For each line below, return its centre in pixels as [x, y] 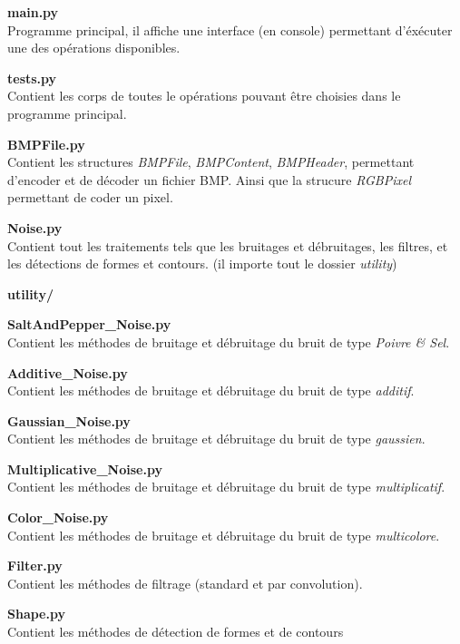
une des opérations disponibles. [94, 48]
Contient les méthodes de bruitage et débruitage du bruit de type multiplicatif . [226, 487]
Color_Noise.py [58, 517]
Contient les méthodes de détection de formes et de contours [176, 632]
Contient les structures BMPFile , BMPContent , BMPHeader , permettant [211, 162]
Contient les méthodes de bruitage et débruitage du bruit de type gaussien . [216, 439]
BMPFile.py [46, 144]
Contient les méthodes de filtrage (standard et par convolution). [185, 583]
